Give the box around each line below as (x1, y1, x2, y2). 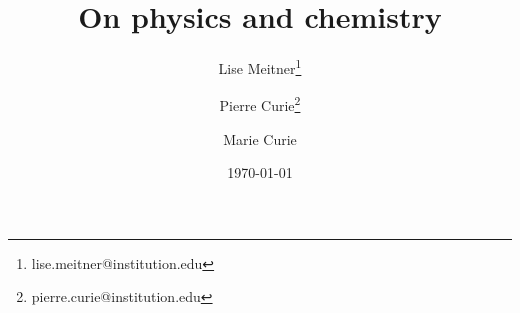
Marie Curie (223, 128, 297, 149)
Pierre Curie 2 (219, 92, 301, 116)
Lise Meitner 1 (218, 55, 302, 78)
